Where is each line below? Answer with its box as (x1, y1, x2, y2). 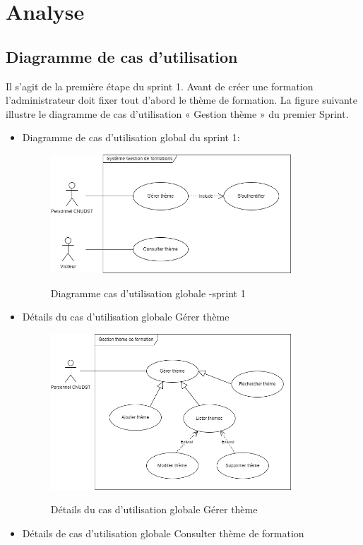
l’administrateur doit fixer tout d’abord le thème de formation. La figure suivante (6, 92, 358, 107)
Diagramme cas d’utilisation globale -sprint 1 (50, 285, 246, 300)
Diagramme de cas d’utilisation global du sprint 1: (22, 130, 240, 145)
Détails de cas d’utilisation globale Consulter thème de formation (22, 525, 304, 540)
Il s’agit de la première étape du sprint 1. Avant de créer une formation (6, 78, 314, 93)
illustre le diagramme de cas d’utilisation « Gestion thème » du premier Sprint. (6, 106, 349, 121)
